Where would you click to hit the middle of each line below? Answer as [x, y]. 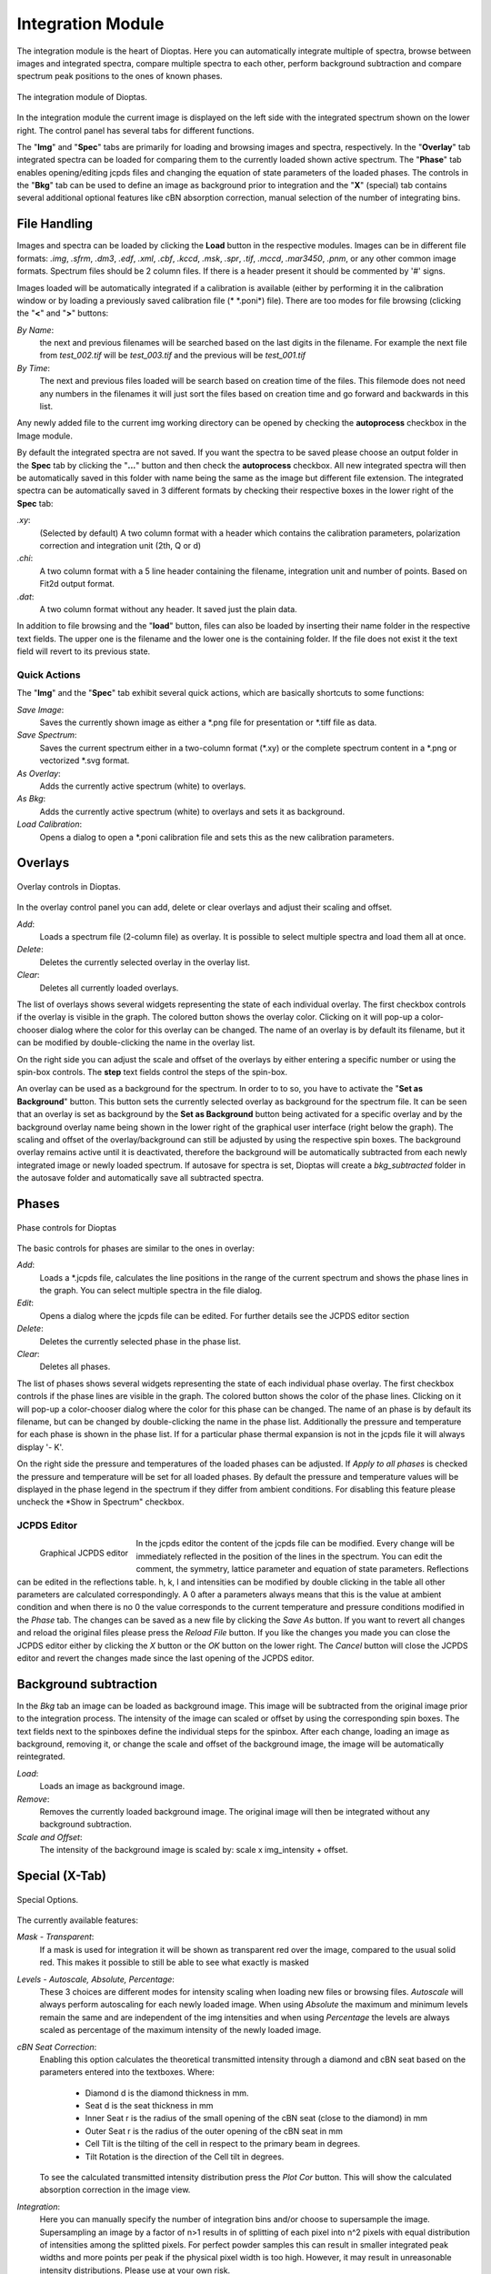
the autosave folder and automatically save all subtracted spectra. [140, 1178]
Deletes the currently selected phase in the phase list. [140, 1341]
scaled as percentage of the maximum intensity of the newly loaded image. [180, 2030]
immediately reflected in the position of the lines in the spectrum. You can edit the [289, 1556]
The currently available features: [77, 1920]
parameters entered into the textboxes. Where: [127, 2072]
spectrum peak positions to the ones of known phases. [120, 76]
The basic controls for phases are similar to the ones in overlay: [135, 1248]
